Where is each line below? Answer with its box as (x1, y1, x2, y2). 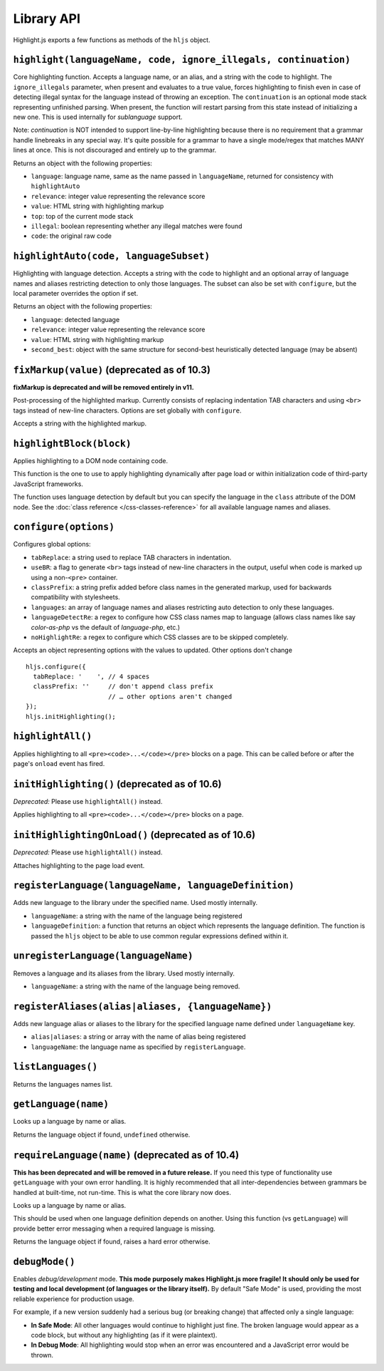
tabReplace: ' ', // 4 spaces (33, 673, 150, 681)
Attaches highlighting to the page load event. (13, 861, 145, 869)
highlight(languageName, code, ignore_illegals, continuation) (13, 54, 351, 66)
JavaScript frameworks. (13, 480, 83, 488)
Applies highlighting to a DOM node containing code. (13, 456, 169, 465)
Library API (13, 11, 81, 26)
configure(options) (13, 521, 115, 533)
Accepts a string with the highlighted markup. (13, 419, 147, 428)
